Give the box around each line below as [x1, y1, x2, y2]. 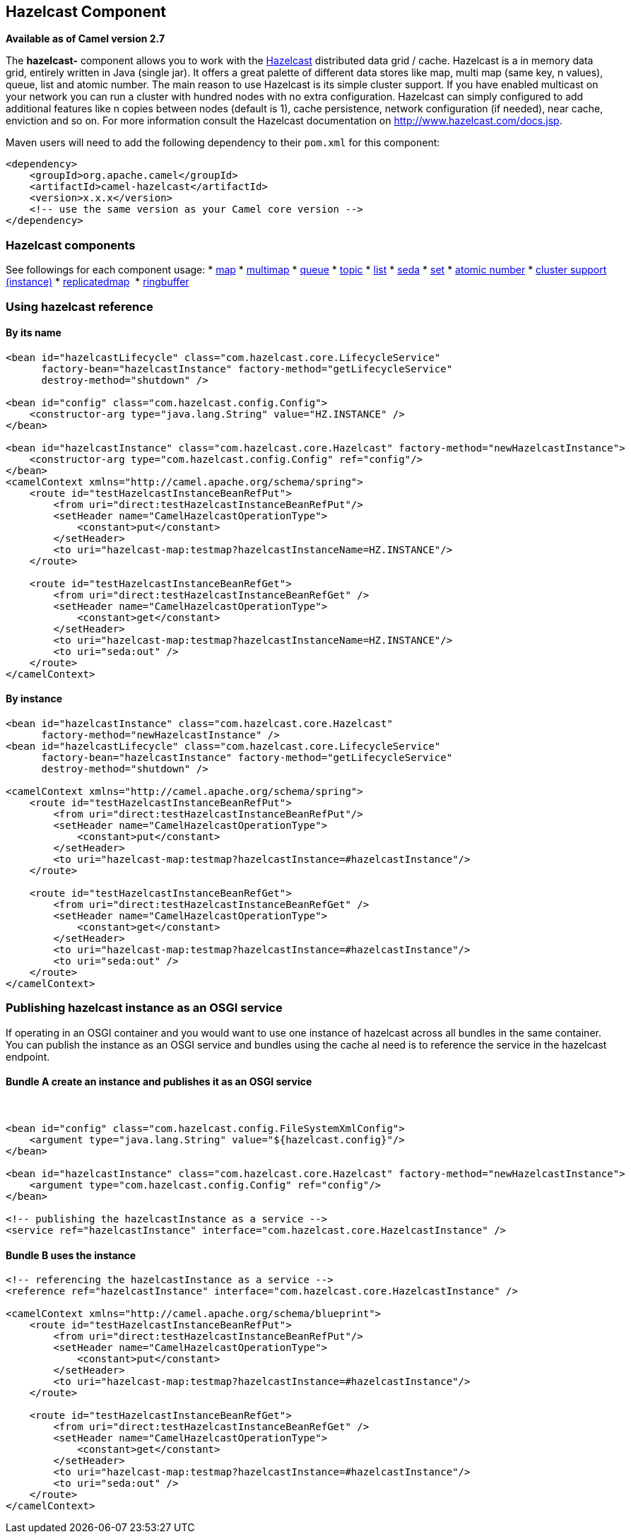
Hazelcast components [6, 237, 136, 252]
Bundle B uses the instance [6, 1249, 136, 1261]
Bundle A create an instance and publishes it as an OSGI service [6, 1075, 312, 1088]
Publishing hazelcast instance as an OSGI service [6, 1001, 283, 1015]
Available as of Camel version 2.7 [6, 33, 165, 45]
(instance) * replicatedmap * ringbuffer [6, 276, 189, 288]
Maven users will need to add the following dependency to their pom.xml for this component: [6, 136, 440, 149]
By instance [6, 692, 62, 705]
